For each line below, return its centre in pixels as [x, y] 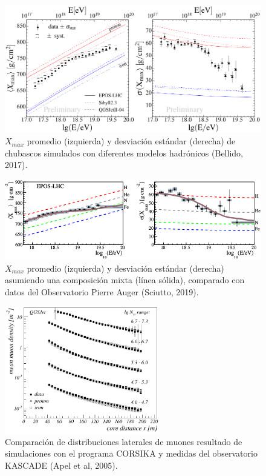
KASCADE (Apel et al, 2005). [61, 465]
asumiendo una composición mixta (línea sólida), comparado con [125, 280]
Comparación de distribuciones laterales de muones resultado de [124, 441]
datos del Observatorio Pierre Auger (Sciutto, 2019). [102, 292]
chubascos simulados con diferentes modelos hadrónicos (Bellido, [124, 153]
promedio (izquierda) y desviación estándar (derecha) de [131, 141]
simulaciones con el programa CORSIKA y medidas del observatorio [131, 453]
